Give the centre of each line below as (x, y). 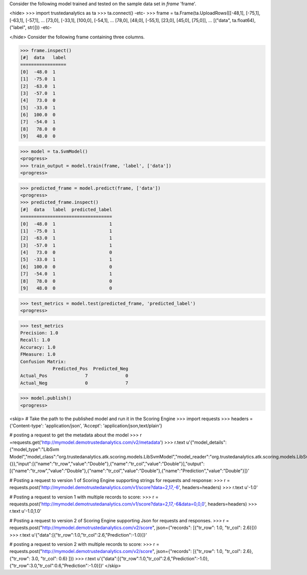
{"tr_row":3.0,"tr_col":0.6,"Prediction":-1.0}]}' (57, 566)
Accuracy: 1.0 (38, 347)
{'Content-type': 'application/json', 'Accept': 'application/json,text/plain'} (86, 426)
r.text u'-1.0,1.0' (26, 511)
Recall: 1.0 (35, 340)
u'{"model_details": (206, 442)
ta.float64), (244, 20)
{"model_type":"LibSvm (34, 449)
